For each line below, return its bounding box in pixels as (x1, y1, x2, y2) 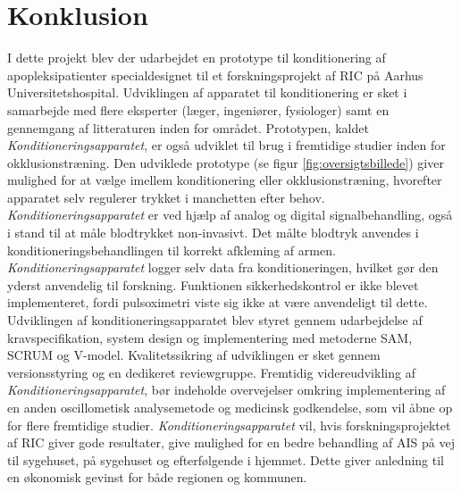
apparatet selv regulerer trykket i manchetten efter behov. (7, 188, 325, 206)
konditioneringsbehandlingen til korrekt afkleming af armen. (7, 240, 336, 259)
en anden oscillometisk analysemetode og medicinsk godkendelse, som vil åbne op (7, 398, 453, 416)
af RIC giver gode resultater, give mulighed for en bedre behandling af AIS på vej (7, 433, 455, 452)
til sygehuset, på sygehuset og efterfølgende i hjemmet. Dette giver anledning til (7, 450, 445, 469)
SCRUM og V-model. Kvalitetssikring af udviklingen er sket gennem (7, 346, 381, 364)
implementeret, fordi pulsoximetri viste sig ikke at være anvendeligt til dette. (7, 293, 428, 312)
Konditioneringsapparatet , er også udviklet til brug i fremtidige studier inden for (7, 136, 446, 154)
